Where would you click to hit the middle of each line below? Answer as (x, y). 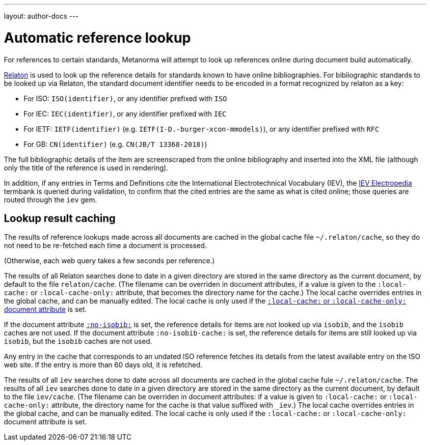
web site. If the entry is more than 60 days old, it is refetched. (103, 365)
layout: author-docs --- (41, 16)
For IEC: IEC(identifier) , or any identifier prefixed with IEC (125, 113)
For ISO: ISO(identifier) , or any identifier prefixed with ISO (125, 98)
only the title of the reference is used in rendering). (86, 167)
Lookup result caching (60, 218)
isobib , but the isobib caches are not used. (78, 341)
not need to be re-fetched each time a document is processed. (106, 246)
